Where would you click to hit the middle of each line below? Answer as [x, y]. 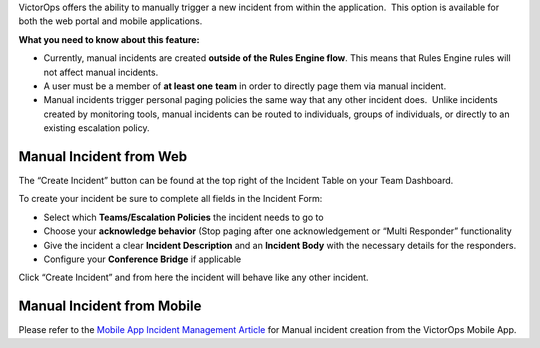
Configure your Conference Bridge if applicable [142, 259]
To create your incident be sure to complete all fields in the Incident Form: [170, 199]
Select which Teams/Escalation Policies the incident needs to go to [183, 217]
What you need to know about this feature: [109, 39]
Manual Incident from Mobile [110, 306]
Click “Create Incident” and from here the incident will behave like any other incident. [193, 277]
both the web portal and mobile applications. [110, 21]
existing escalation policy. [96, 128]
